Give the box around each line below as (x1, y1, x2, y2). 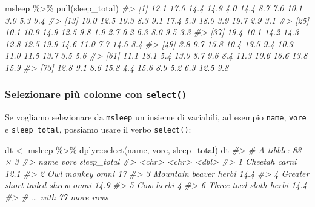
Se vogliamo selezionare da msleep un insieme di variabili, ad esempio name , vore (5, 111, 307, 123)
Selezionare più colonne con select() (5, 87, 187, 102)
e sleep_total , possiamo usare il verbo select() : (5, 123, 191, 135)
